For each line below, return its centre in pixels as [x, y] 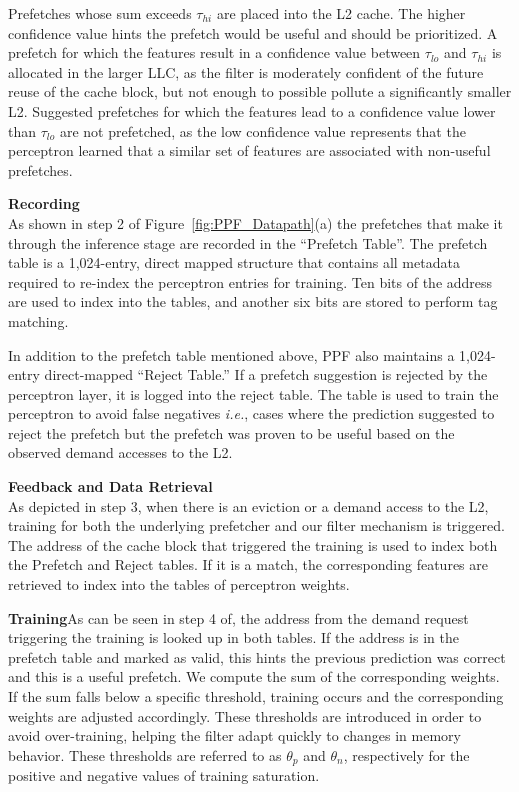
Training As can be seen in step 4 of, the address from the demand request [238, 617]
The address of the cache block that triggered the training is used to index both [253, 544]
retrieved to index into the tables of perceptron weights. [179, 584]
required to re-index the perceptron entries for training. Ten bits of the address [250, 281]
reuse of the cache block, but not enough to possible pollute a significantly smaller [260, 91]
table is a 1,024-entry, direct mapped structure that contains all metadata [234, 262]
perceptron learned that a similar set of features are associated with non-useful [249, 150]
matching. [38, 320]
